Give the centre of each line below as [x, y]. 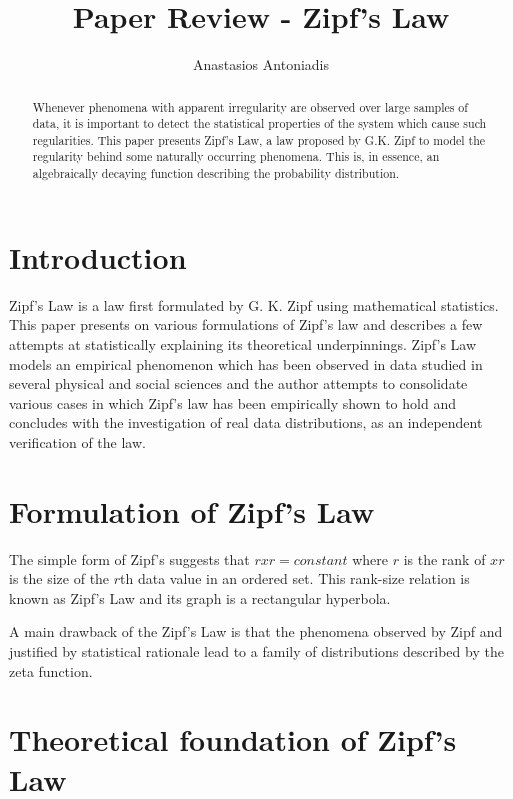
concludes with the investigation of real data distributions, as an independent [246, 422]
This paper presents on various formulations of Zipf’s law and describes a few [246, 324]
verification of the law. [77, 441]
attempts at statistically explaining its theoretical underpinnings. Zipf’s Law [243, 343]
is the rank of [444, 558]
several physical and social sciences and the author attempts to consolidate [238, 383]
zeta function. [51, 670]
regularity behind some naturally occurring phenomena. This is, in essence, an [236, 156]
